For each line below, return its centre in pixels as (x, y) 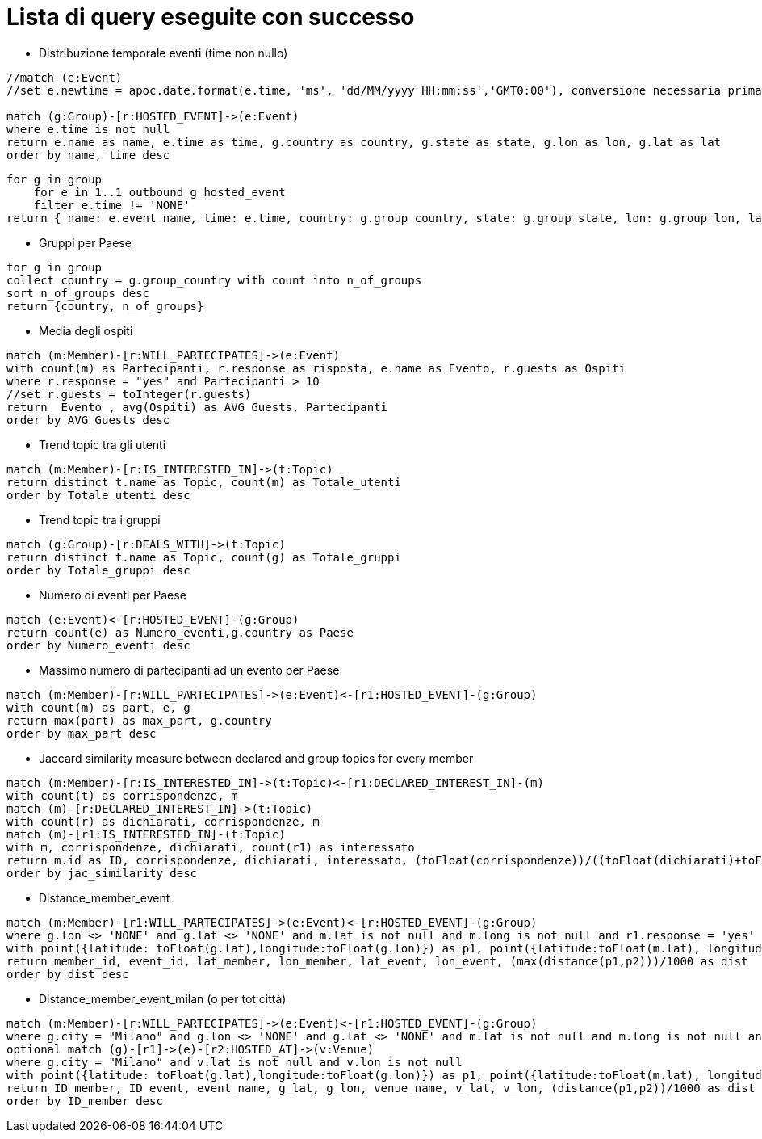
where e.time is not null (88, 129)
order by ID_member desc (85, 1101)
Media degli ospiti (86, 330)
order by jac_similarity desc (102, 873)
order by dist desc (68, 974)
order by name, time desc (88, 155)
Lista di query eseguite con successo (211, 17)
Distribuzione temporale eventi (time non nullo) (163, 53)
